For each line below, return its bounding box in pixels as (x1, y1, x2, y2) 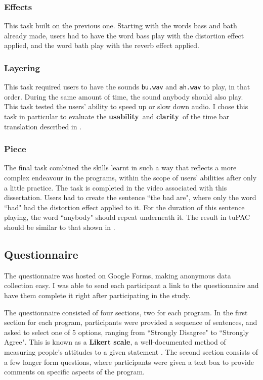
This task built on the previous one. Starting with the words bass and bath (4, 20, 237, 31)
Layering (4, 61, 40, 74)
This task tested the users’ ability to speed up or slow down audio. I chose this (4, 101, 248, 112)
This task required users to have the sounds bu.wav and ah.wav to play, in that (4, 81, 250, 92)
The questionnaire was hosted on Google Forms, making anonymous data (4, 270, 231, 280)
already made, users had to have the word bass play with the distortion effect (4, 30, 244, 40)
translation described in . (4, 121, 82, 131)
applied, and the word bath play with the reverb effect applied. (4, 40, 199, 51)
